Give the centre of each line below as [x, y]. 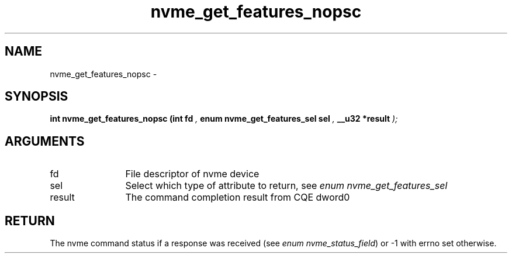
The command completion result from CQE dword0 [238, 197]
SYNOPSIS [37, 97]
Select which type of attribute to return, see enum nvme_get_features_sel [286, 186]
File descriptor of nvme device [192, 174]
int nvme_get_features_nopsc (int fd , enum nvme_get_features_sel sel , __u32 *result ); [224, 119]
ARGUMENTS [45, 141]
